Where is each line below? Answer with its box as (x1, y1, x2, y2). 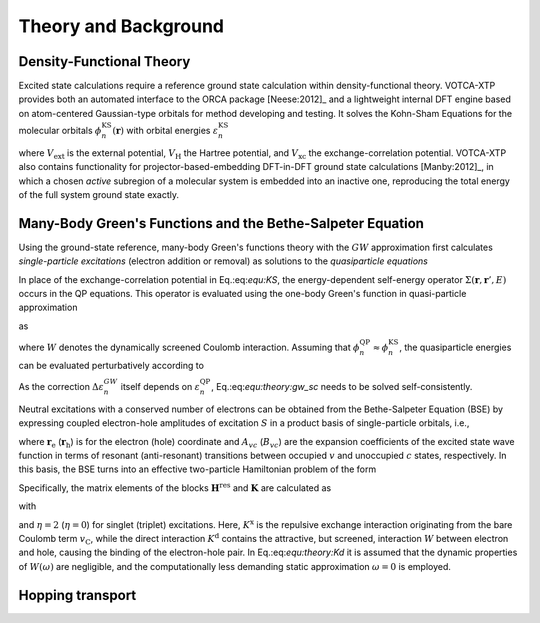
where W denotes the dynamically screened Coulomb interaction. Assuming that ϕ (18, 341, 360, 354)
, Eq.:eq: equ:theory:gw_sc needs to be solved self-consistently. (211, 381, 473, 393)
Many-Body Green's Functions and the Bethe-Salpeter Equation (18, 215, 425, 232)
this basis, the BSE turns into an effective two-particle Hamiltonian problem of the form (18, 463, 377, 475)
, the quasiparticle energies (398, 341, 512, 354)
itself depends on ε (120, 381, 200, 393)
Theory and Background (18, 15, 225, 37)
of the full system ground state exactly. (18, 189, 180, 200)
